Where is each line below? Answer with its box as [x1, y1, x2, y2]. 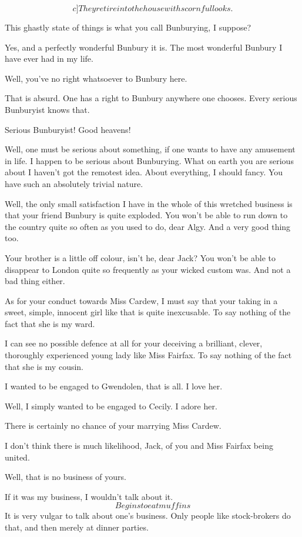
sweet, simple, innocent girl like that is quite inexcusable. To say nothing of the [5, 306, 291, 318]
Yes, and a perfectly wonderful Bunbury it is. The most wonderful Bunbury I [5, 41, 283, 53]
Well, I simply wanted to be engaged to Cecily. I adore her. [5, 399, 217, 412]
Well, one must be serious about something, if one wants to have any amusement [5, 143, 296, 155]
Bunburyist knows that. [5, 103, 90, 115]
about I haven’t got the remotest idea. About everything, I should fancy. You [5, 166, 283, 178]
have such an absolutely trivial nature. [5, 177, 143, 189]
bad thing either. [5, 275, 65, 287]
